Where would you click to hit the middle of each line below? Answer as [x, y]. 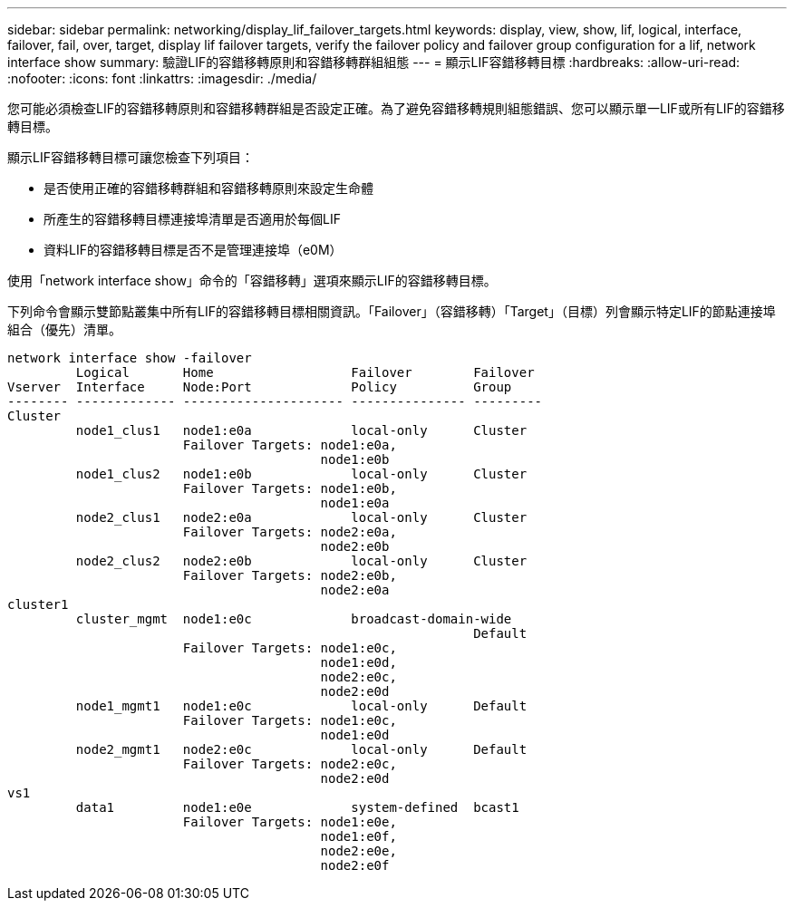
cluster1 [38, 604]
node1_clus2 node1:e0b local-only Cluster [301, 474]
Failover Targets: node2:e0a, [290, 532]
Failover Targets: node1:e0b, [290, 488]
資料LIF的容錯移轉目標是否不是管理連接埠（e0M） [193, 250]
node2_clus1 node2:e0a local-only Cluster [301, 517]
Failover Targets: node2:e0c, [290, 764]
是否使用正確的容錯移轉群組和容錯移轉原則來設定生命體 [208, 188]
